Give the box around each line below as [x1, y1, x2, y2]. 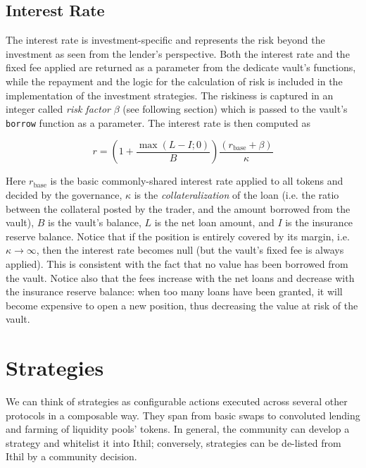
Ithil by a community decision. [6, 449, 137, 464]
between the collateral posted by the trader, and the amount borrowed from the [6, 201, 351, 216]
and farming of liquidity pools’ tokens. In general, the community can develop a [6, 421, 350, 436]
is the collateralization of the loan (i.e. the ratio [134, 187, 339, 202]
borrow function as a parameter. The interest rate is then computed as [6, 115, 311, 130]
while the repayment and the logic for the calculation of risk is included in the [6, 73, 343, 88]
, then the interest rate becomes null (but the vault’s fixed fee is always [36, 242, 344, 257]
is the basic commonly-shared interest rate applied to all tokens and [50, 173, 343, 188]
